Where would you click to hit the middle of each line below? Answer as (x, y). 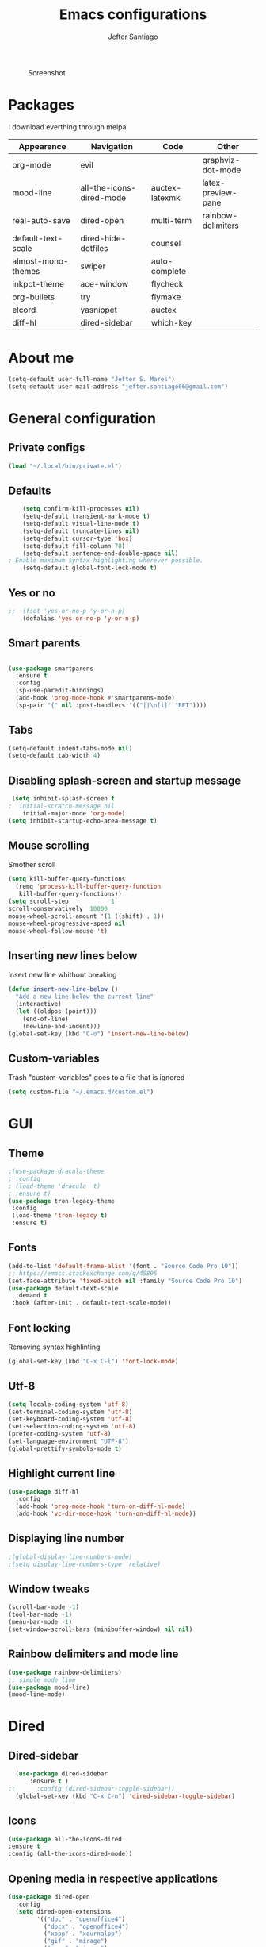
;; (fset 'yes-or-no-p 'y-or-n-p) (67, 611)
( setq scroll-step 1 (61, 902)
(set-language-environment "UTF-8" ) (68, 1441)
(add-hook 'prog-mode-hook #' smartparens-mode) (95, 698)
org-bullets (34, 297)
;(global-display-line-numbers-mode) (70, 1557)
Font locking (40, 1328)
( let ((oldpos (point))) (56, 1011)
